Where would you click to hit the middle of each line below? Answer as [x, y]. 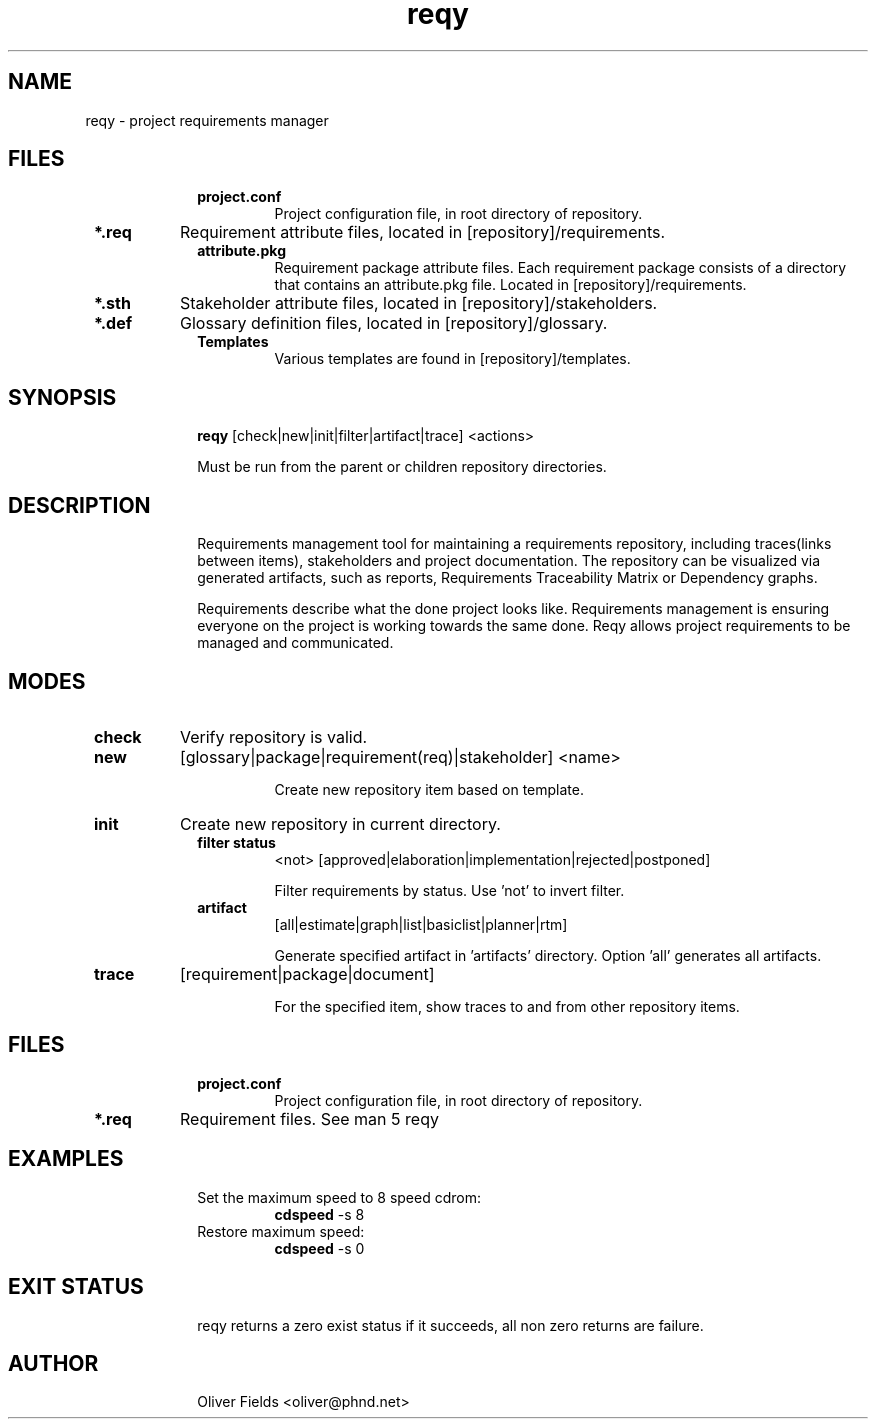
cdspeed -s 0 [319, 1248]
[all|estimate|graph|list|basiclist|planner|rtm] [421, 924]
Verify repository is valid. [273, 736]
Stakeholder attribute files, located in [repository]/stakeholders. [418, 303]
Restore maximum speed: [281, 1231]
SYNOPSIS [62, 397]
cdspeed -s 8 [319, 1214]
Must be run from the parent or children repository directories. [402, 467]
